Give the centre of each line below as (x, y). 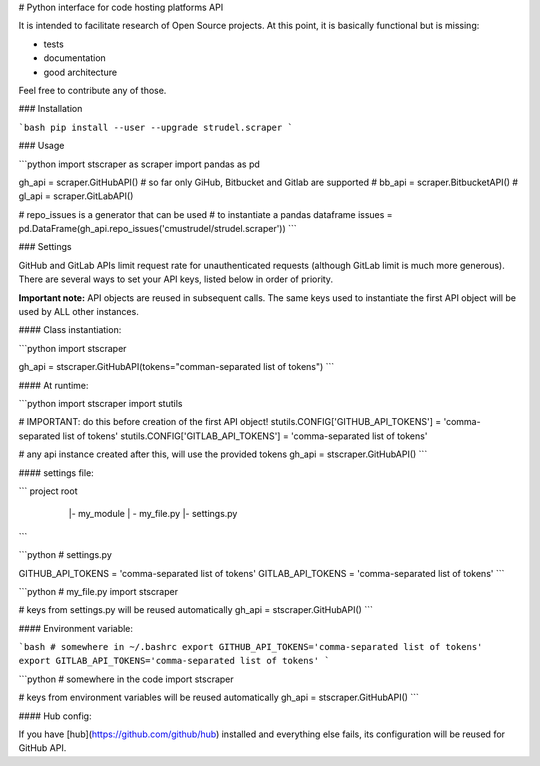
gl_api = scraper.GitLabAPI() (76, 196)
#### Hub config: (55, 716)
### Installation (50, 109)
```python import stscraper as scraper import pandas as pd (139, 164)
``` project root (48, 491)
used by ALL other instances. (78, 312)
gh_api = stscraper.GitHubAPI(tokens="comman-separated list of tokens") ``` (176, 367)
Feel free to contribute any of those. (92, 90)
